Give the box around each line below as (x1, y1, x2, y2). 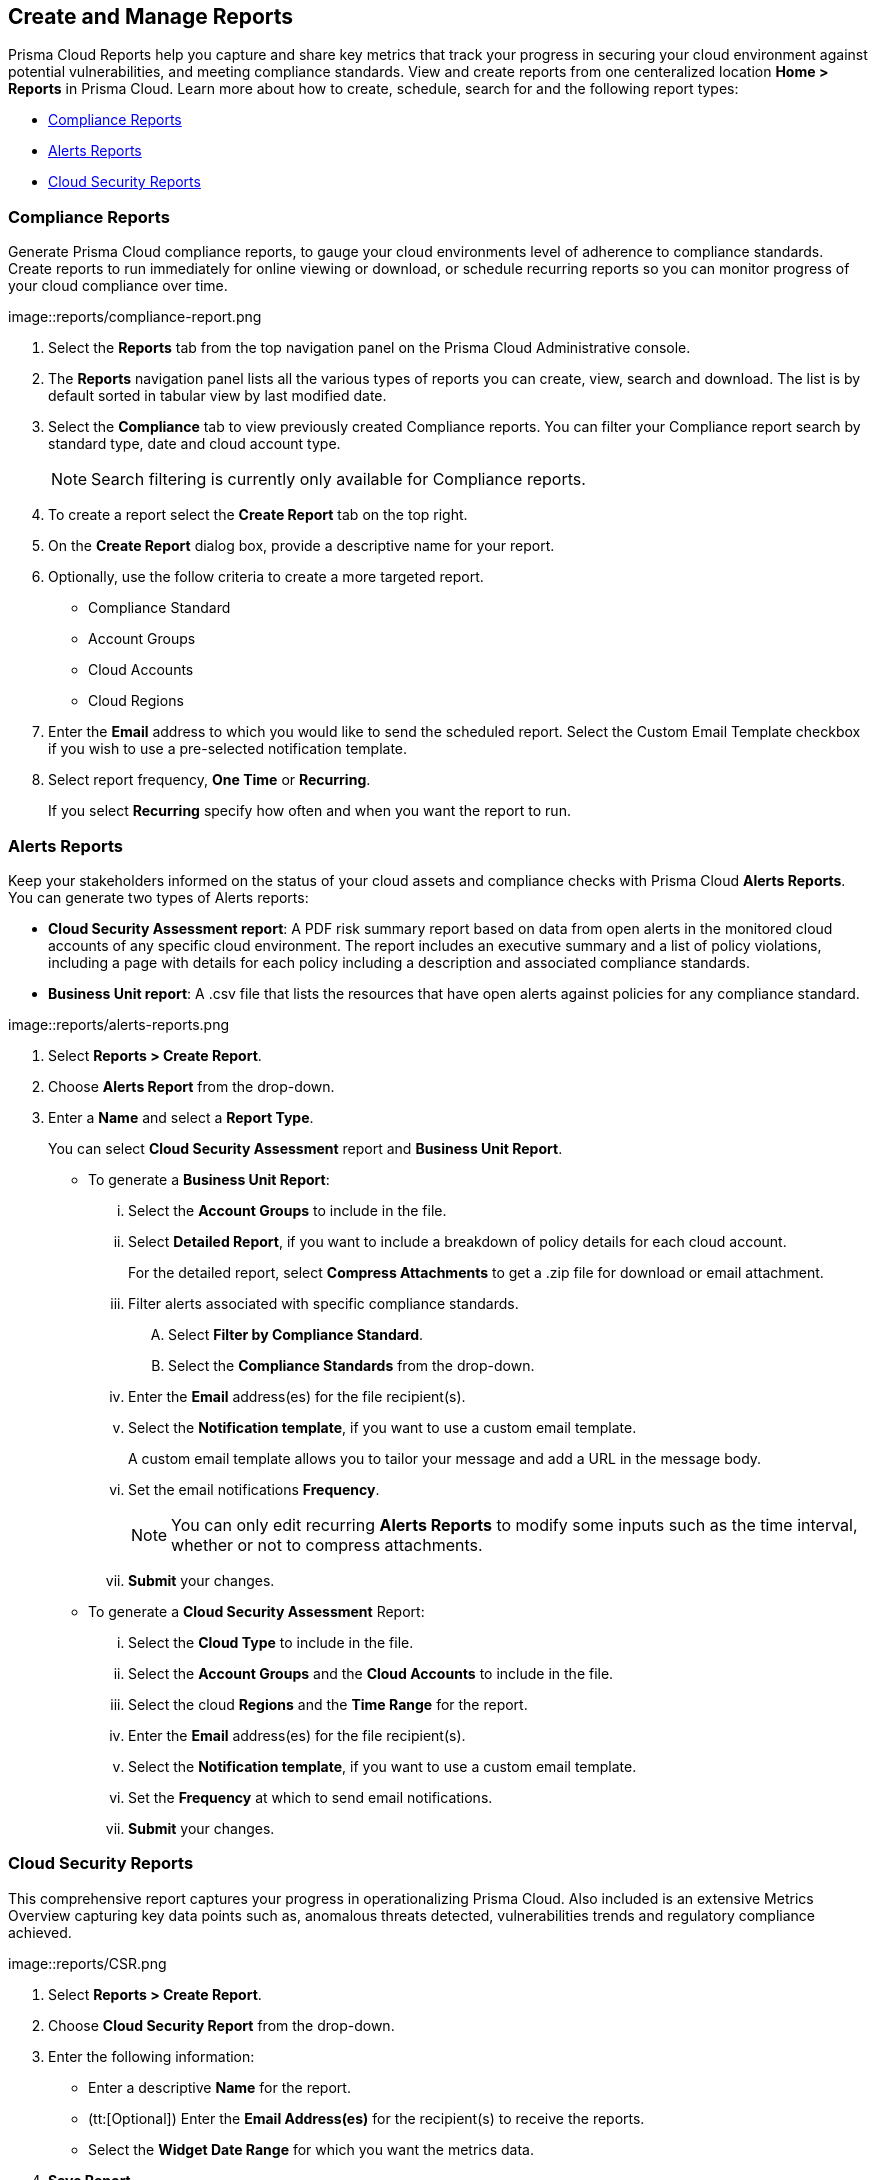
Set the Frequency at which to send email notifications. (128, 1788, 493, 1806)
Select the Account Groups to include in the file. (128, 1201, 447, 1219)
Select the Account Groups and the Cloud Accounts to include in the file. (128, 1664, 614, 1682)
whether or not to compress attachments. (171, 1534, 483, 1555)
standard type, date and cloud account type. (48, 435, 341, 453)
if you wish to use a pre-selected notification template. (48, 740, 408, 758)
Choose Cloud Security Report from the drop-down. (48, 2016, 395, 2034)
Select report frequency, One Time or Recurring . (48, 771, 371, 789)
